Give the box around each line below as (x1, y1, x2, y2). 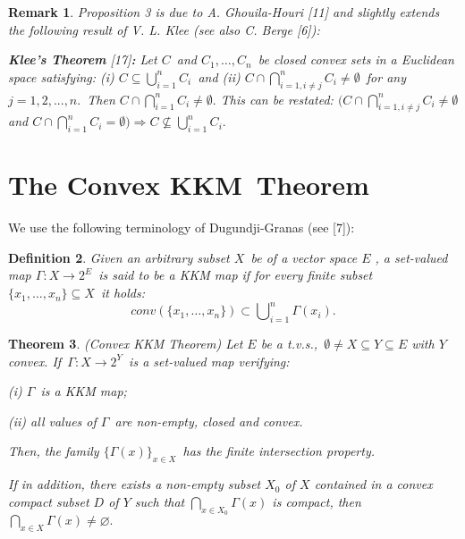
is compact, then (272, 492, 361, 510)
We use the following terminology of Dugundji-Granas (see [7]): (8, 218, 355, 237)
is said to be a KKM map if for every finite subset (98, 265, 373, 284)
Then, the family (8, 442, 99, 460)
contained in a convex (314, 475, 433, 493)
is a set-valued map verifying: (129, 351, 290, 370)
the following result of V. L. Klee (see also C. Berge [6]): (8, 20, 320, 38)
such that (134, 492, 185, 510)
